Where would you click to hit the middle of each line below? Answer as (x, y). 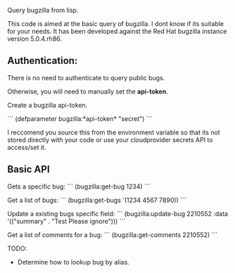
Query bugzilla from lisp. (43, 10)
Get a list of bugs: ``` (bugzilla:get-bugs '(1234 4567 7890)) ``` (97, 200)
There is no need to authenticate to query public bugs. (86, 77)
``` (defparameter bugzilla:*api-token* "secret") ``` (80, 118)
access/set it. (27, 147)
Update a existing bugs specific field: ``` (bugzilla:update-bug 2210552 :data (118, 213)
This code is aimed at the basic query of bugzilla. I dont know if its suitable (115, 24)
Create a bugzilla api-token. (47, 105)
